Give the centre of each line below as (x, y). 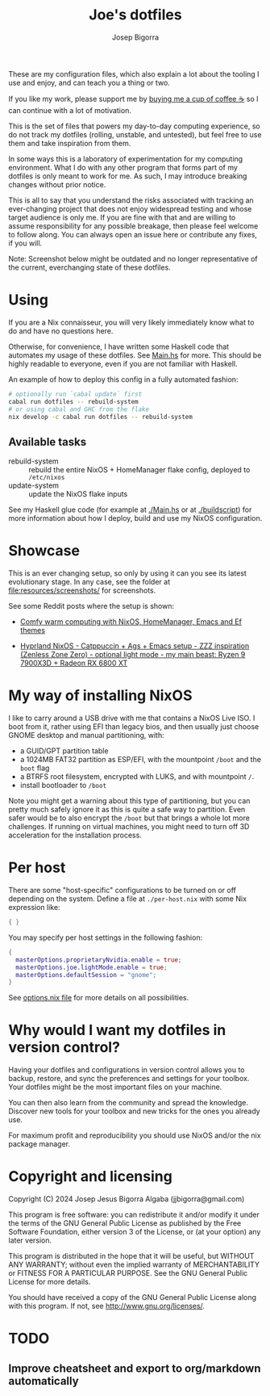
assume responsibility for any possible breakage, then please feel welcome (133, 226)
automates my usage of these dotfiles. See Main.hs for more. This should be (135, 355)
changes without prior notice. (57, 184)
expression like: (34, 907)
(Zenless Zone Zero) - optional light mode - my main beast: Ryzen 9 (133, 655)
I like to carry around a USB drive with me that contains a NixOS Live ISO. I (132, 718)
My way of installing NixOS (100, 696)
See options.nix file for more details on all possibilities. (99, 998)
